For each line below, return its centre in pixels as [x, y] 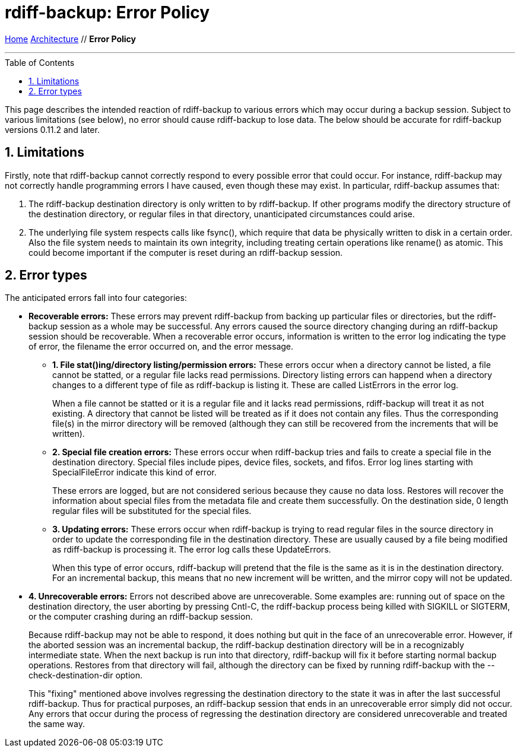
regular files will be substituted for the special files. [152, 511]
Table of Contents [40, 62]
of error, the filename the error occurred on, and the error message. [161, 347]
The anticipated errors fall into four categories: [96, 298]
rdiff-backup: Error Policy [107, 12]
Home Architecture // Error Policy [70, 39]
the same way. [57, 724]
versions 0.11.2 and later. [52, 129]
